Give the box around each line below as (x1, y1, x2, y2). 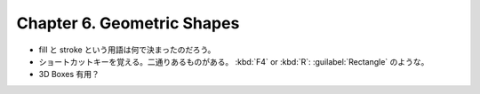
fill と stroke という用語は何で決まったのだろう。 (38, 44, 216, 55)
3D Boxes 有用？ (38, 69, 100, 80)
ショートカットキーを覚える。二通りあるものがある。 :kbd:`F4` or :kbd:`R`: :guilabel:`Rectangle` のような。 (38, 56, 429, 67)
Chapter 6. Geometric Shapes (16, 13, 240, 33)
